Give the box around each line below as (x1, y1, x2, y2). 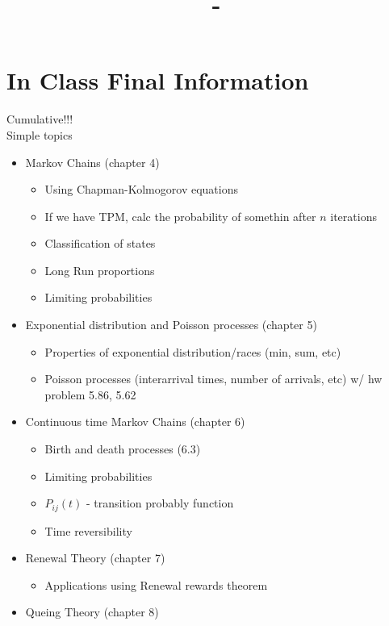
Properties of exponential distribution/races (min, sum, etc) (44, 343, 341, 360)
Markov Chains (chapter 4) (25, 153, 160, 170)
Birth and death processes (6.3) (44, 440, 201, 457)
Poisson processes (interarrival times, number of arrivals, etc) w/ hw (44, 370, 383, 387)
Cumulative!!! (6, 111, 73, 127)
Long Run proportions (44, 261, 155, 278)
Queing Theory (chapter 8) (25, 603, 159, 620)
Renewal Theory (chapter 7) (25, 549, 165, 566)
